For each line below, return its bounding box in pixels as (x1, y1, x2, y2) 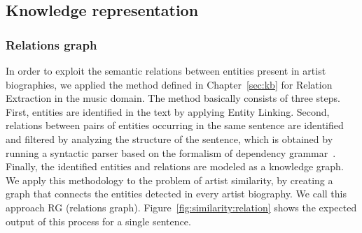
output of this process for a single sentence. (6, 213, 191, 228)
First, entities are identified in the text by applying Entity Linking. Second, (6, 104, 330, 119)
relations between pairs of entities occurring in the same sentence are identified (6, 118, 344, 133)
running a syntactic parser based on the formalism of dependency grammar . (6, 145, 336, 160)
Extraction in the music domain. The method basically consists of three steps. (6, 91, 340, 105)
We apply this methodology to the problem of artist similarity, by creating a (6, 172, 333, 187)
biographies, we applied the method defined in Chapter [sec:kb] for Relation (6, 77, 333, 91)
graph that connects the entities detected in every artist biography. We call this (6, 186, 347, 201)
